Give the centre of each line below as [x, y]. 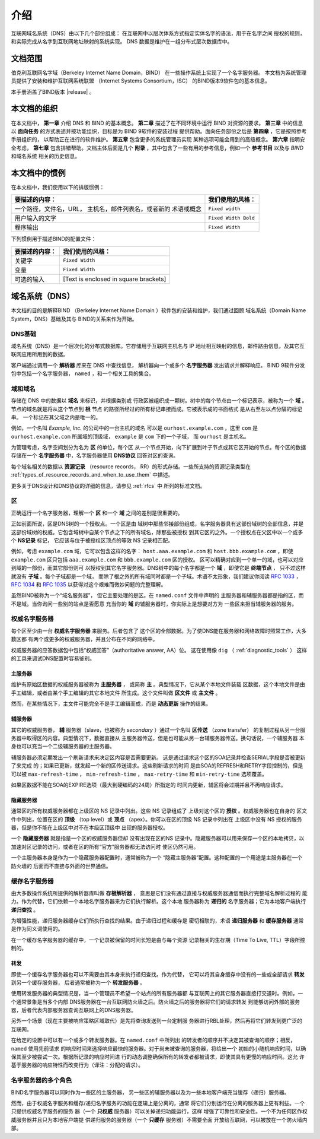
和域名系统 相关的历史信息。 [45, 156]
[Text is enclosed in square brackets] [115, 279]
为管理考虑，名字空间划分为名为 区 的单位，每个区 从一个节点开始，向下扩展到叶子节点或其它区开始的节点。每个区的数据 [159, 448]
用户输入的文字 [35, 218]
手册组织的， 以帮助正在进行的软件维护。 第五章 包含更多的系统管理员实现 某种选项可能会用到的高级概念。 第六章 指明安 [158, 139]
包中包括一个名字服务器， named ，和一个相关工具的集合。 [83, 373]
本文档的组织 [34, 109]
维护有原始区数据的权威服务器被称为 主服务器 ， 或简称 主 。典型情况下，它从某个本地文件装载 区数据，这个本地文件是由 [158, 684]
